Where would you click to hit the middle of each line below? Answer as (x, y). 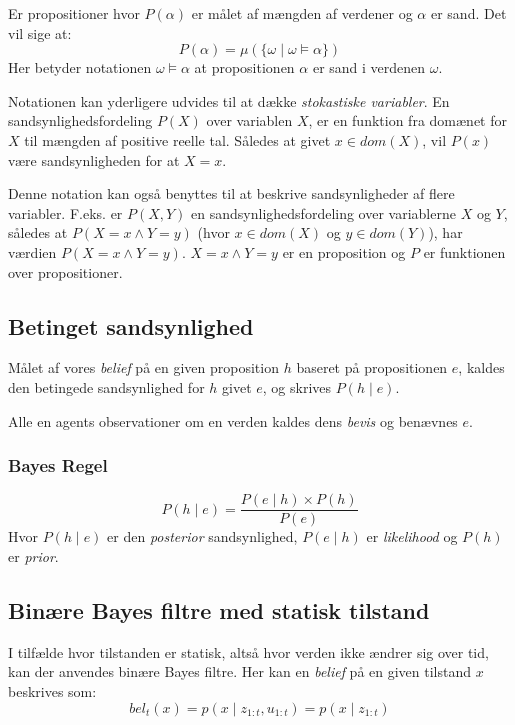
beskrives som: (52, 690)
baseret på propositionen (372, 367)
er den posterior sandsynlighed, (202, 536)
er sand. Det (468, 13)
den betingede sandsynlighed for (106, 386)
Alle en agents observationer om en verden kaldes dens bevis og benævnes (233, 420)
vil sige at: (40, 32)
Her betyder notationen (80, 67)
